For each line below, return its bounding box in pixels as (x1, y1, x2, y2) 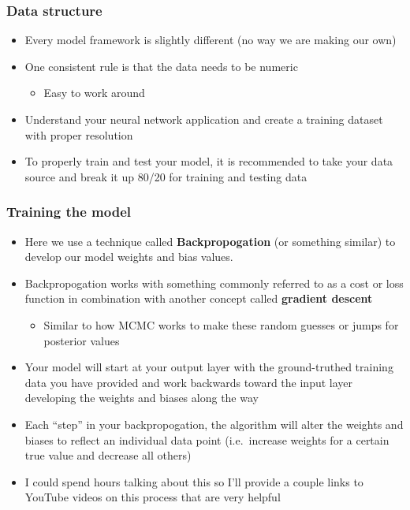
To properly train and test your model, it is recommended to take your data (24, 153, 393, 169)
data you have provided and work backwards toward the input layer (24, 374, 353, 390)
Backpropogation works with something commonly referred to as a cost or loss (24, 274, 404, 291)
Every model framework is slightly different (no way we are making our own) (24, 32, 397, 48)
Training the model (6, 202, 131, 221)
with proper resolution (24, 126, 133, 143)
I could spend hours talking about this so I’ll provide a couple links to (24, 473, 363, 490)
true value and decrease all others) (24, 447, 192, 463)
